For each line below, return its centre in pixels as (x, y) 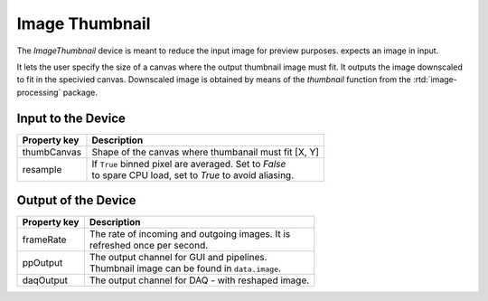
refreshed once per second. (149, 246)
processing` (39, 92)
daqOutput (45, 280)
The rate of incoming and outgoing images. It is (190, 234)
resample (42, 169)
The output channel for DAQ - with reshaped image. (199, 280)
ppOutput (42, 263)
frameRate (44, 240)
